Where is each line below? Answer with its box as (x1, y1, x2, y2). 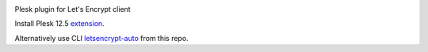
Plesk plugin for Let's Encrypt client (14, 5, 131, 13)
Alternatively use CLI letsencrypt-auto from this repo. (14, 33, 189, 43)
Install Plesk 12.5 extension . (14, 19, 105, 28)
